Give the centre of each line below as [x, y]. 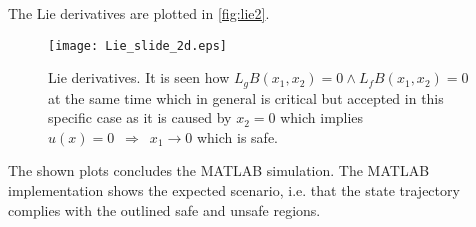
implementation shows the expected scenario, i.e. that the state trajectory [234, 190]
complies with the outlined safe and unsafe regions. [164, 209]
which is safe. [237, 136]
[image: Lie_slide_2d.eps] [137, 45]
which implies [322, 117]
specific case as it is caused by [140, 117]
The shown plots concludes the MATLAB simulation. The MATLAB [219, 170]
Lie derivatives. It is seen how [139, 77]
